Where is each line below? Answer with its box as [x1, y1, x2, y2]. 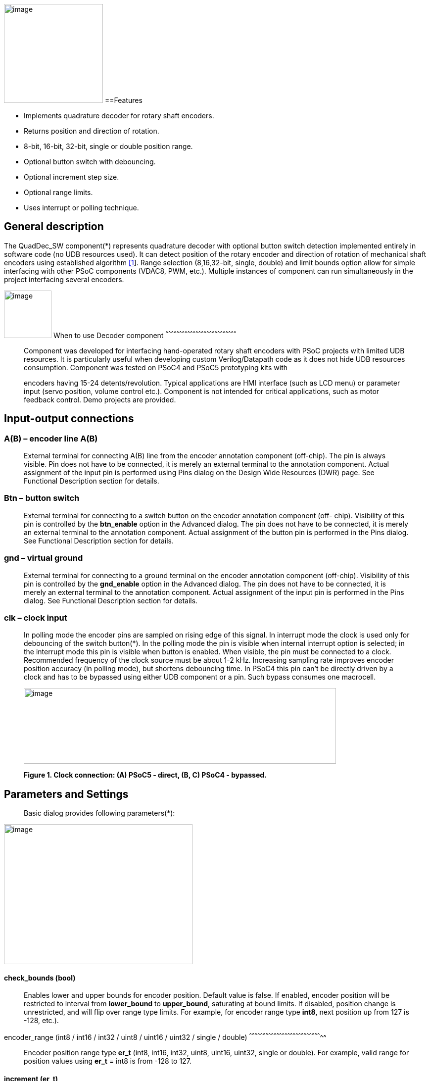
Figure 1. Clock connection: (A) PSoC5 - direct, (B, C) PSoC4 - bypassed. [24, 771, 267, 780]
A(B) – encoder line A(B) [4, 433, 98, 443]
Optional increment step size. [24, 173, 119, 181]
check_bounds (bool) [4, 973, 76, 982]
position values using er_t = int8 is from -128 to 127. [24, 1057, 191, 1066]
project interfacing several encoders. [4, 275, 124, 284]
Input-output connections [4, 412, 134, 425]
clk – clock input [4, 612, 67, 623]
